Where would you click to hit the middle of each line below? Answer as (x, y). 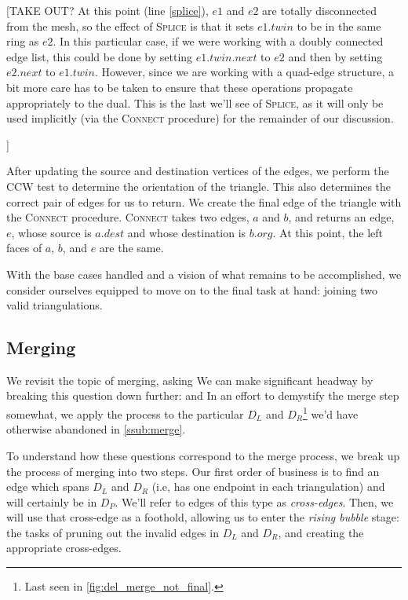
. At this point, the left (328, 232)
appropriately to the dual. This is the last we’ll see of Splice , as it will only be (195, 102)
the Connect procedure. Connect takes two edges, (128, 217)
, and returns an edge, (341, 217)
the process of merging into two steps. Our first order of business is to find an (193, 471)
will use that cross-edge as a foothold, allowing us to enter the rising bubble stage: (203, 517)
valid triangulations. (55, 305)
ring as (23, 41)
